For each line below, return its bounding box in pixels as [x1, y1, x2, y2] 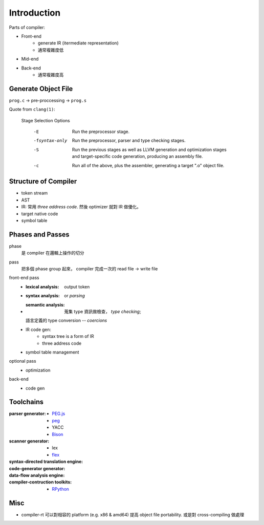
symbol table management [25, 349, 79, 355]
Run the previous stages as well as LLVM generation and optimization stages [72, 147, 227, 153]
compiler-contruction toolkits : [9, 479, 72, 485]
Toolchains [9, 398, 44, 406]
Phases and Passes [9, 230, 69, 239]
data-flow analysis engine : [9, 472, 65, 478]
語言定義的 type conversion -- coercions [25, 318, 108, 324]
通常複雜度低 [38, 47, 64, 53]
